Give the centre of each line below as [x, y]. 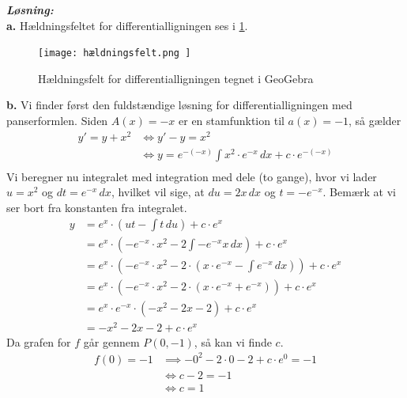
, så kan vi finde [233, 341]
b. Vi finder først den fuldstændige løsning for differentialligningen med [179, 105]
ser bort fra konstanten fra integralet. [97, 207]
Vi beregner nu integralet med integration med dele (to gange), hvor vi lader [192, 176]
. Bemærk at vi [359, 192]
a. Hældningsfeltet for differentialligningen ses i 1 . [127, 25]
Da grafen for [39, 341]
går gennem [111, 341]
